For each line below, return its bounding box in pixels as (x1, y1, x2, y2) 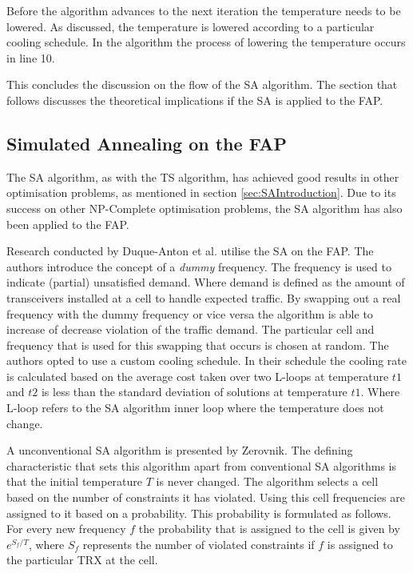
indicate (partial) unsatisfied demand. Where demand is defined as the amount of (6, 274, 405, 291)
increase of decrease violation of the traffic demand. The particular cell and (6, 321, 375, 338)
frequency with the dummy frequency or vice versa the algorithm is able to (6, 305, 373, 322)
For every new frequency (6, 520, 126, 537)
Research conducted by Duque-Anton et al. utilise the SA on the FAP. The (6, 242, 374, 259)
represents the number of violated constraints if (82, 535, 315, 552)
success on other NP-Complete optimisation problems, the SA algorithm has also (6, 199, 403, 216)
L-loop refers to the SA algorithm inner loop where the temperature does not (6, 399, 384, 416)
